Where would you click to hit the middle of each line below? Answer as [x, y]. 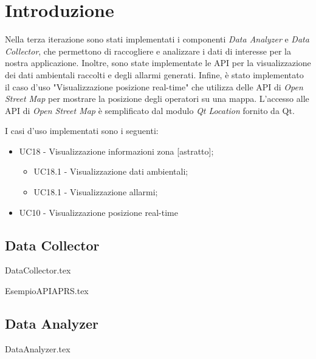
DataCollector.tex [38, 270]
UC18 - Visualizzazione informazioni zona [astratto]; [116, 151]
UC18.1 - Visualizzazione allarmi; [96, 192]
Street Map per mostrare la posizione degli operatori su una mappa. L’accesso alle [157, 99]
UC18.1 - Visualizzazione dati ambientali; [111, 171]
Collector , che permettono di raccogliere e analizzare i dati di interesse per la [148, 51]
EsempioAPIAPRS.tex [47, 291]
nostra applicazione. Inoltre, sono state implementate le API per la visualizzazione [158, 63]
